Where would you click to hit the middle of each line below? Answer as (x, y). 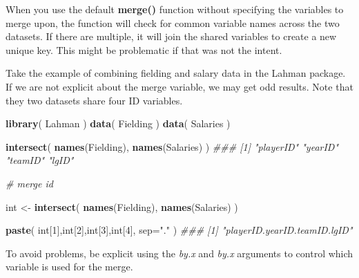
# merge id (29, 183)
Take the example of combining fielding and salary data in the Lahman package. (176, 73)
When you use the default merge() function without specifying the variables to (175, 9)
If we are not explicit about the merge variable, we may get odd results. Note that (179, 86)
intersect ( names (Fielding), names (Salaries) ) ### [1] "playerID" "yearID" (172, 146)
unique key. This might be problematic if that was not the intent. (144, 49)
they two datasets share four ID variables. (94, 100)
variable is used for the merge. (69, 267)
